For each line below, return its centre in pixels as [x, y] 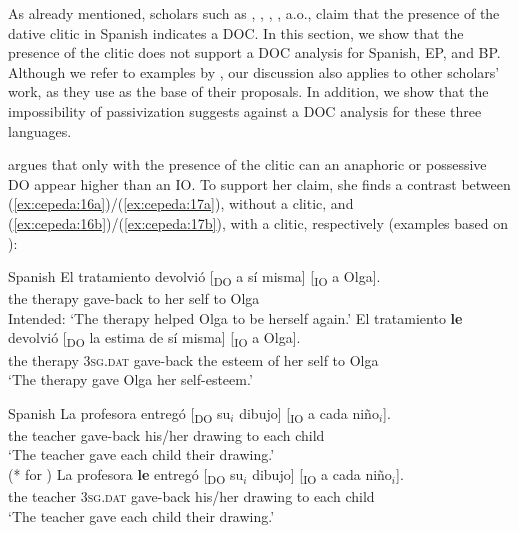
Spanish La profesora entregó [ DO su [119, 414]
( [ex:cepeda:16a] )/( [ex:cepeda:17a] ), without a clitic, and [181, 203]
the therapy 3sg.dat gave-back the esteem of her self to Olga [193, 359]
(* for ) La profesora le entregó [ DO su [126, 475]
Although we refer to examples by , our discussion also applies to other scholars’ [254, 71]
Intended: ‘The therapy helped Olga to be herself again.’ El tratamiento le [235, 317]
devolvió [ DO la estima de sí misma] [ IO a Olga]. [154, 339]
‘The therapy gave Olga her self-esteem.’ [130, 379]
